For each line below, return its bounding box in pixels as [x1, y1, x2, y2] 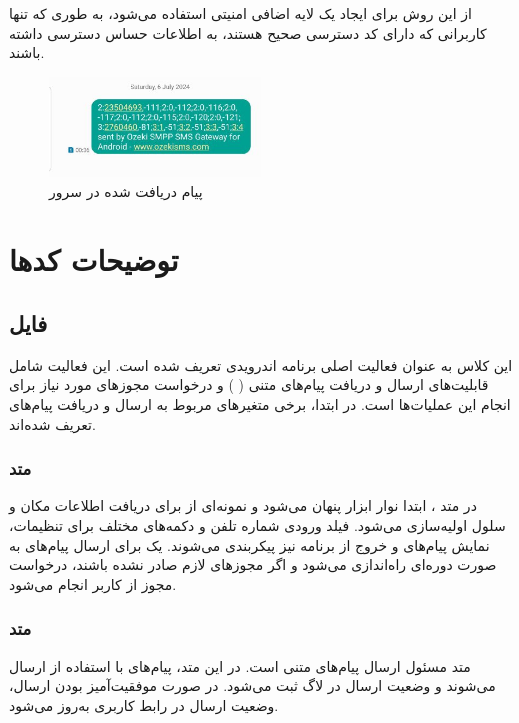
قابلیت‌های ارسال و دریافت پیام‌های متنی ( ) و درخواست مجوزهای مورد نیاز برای [9, 374, 489, 395]
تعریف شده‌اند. [9, 413, 96, 434]
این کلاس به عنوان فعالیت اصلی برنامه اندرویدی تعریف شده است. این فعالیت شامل [9, 354, 513, 375]
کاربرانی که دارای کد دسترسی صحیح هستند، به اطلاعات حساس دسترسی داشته [9, 22, 487, 43]
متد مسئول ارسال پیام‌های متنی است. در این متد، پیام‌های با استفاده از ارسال [9, 655, 471, 676]
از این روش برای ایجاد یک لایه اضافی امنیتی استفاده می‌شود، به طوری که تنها [9, 3, 472, 23]
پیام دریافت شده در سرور [49, 180, 203, 201]
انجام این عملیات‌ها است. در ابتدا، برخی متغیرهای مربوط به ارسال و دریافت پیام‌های [9, 394, 511, 414]
